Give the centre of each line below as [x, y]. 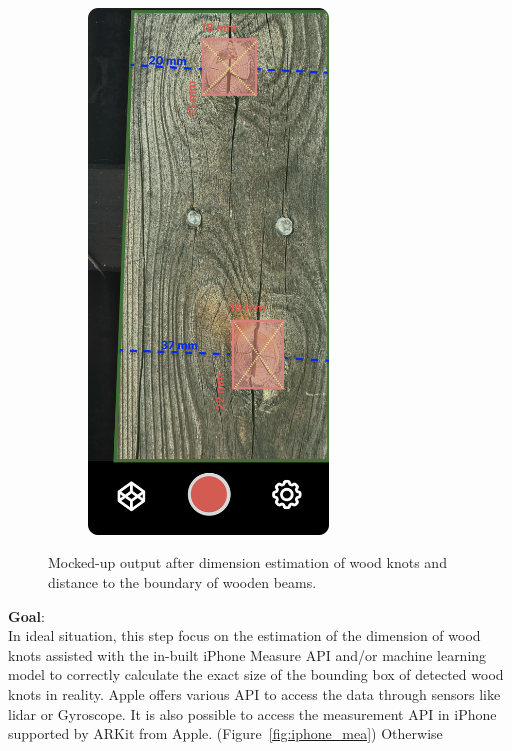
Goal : [26, 615]
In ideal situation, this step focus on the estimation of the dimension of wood [244, 635]
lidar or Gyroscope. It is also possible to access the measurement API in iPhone [252, 713]
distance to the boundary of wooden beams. [182, 582]
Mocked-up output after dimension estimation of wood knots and [247, 562]
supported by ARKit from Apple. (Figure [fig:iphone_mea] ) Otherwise [225, 733]
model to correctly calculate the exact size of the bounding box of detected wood [256, 674]
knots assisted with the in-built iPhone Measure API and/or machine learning [247, 654]
